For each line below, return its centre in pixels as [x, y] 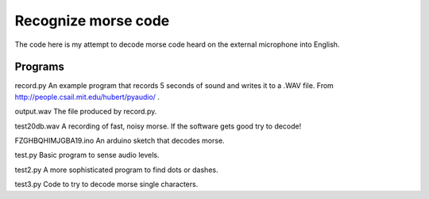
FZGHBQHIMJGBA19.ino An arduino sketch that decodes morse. [120, 141]
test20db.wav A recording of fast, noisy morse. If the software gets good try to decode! [158, 126]
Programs [40, 67]
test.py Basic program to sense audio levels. [87, 155]
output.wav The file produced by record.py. [86, 112]
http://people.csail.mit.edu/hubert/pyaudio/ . [87, 97]
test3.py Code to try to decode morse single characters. [106, 184]
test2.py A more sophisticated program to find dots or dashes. [116, 170]
